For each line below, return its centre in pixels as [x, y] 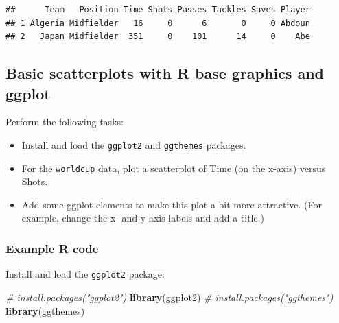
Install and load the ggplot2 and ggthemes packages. [134, 144]
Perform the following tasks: [65, 122]
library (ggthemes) [45, 310]
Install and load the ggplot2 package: [85, 274]
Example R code [52, 248]
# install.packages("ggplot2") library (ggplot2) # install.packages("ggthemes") [169, 297]
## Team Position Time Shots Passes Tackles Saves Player [158, 10]
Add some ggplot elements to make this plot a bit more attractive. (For [172, 204]
